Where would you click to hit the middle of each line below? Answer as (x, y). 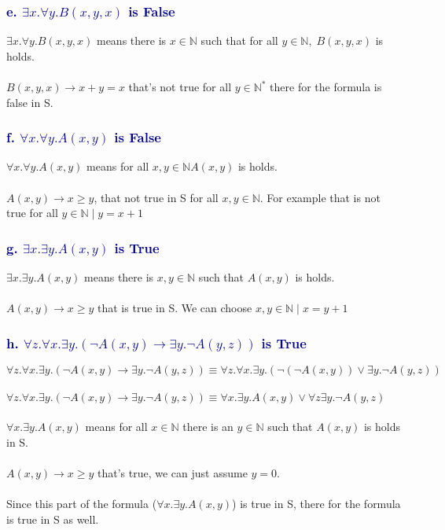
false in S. (30, 102)
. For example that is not (320, 197)
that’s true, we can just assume (173, 472)
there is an (208, 427)
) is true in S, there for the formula (316, 504)
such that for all (239, 40)
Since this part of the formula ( (82, 504)
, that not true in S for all (156, 197)
